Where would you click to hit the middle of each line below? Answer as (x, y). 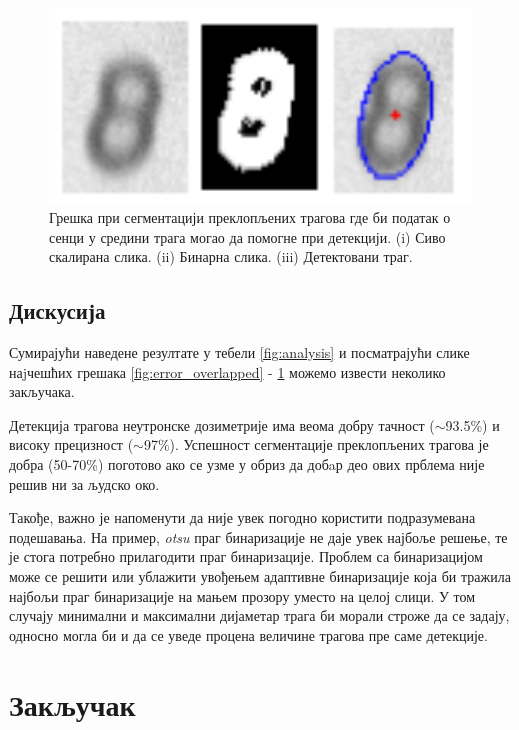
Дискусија (57, 310)
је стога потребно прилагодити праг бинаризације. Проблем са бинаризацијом (246, 556)
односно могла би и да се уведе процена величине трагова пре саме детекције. (248, 634)
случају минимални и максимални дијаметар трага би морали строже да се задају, (259, 615)
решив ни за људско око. (84, 483)
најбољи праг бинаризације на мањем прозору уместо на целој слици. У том (242, 595)
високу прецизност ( (71, 444)
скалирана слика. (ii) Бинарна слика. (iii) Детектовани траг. (231, 256)
